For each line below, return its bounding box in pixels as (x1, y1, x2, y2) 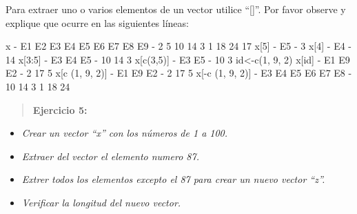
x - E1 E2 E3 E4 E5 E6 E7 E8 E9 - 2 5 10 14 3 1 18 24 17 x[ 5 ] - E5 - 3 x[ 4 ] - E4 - (6, 39, 351, 53)
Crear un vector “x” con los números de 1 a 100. (21, 126, 228, 140)
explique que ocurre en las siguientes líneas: (6, 15, 189, 30)
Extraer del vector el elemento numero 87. (21, 148, 199, 163)
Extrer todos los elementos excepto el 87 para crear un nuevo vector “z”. (21, 172, 325, 186)
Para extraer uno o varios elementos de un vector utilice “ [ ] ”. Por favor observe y (6, 2, 346, 16)
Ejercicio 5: (32, 102, 88, 117)
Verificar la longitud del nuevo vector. (21, 195, 181, 209)
